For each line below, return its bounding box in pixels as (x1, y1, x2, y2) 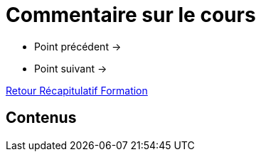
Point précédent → (34, 40, 122, 53)
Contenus (6, 109, 77, 127)
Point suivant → (34, 62, 107, 75)
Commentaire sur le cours (6, 3, 256, 27)
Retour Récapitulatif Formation (6, 84, 148, 97)
